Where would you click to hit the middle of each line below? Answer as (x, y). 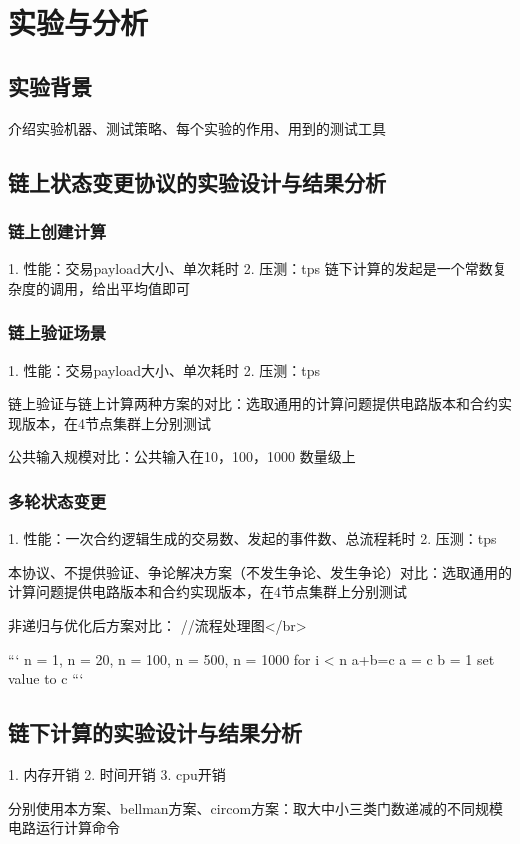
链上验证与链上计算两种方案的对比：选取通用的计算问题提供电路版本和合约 (253, 403)
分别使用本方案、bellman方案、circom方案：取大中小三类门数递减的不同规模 (256, 807)
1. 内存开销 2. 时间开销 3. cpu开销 (117, 773)
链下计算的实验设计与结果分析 (155, 732)
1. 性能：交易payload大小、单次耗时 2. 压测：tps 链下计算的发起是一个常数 (250, 268)
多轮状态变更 (57, 500)
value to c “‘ (46, 678)
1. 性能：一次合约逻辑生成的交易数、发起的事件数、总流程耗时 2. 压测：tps (252, 538)
